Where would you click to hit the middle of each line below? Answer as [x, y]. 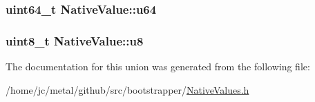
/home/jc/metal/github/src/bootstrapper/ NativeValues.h [127, 89]
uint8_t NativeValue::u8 [75, 40]
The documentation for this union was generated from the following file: [158, 67]
